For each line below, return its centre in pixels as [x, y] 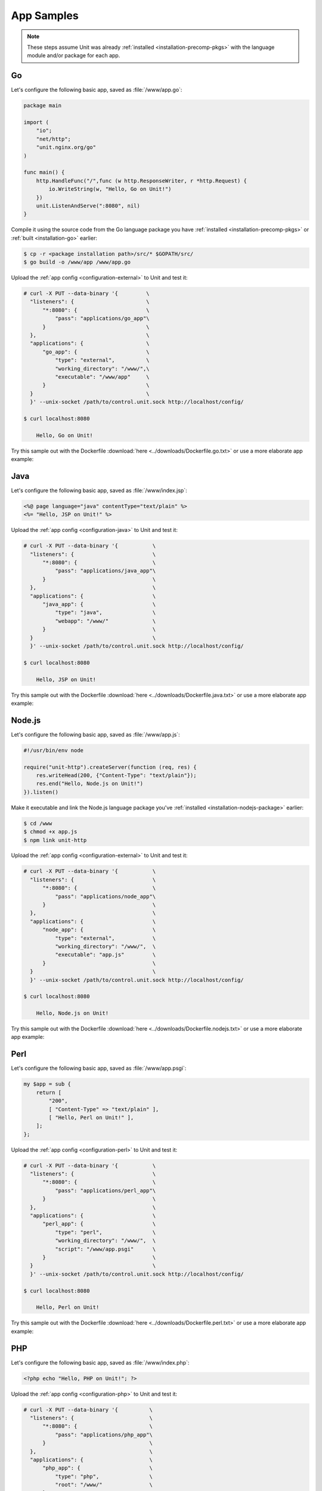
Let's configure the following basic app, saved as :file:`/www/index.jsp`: [99, 490]
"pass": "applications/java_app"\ [105, 571]
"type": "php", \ [104, 1476]
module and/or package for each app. [74, 55]
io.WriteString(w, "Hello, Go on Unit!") [110, 189]
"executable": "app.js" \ [105, 955]
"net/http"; [54, 139]
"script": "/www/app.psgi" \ [105, 1249]
